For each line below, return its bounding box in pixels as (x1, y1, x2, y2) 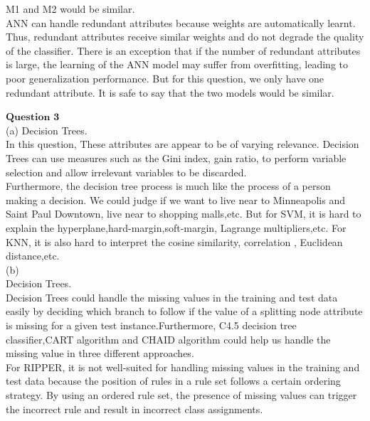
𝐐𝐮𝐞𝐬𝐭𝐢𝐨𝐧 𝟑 (6, 112, 60, 123)
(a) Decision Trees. (6, 122, 88, 137)
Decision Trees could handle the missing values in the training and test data (6, 289, 338, 304)
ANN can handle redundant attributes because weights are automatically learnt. (6, 15, 356, 30)
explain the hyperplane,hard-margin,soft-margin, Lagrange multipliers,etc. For (6, 220, 347, 235)
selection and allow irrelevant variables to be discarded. (6, 164, 247, 179)
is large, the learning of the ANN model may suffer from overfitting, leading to (6, 57, 349, 72)
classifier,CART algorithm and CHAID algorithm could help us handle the (6, 331, 331, 346)
